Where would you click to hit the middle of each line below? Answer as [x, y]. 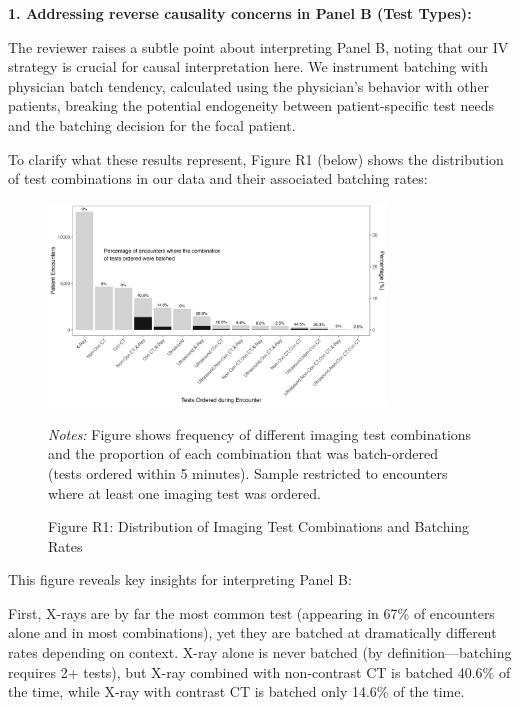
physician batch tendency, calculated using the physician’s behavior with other [249, 85]
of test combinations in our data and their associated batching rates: [218, 178]
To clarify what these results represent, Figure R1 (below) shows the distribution [256, 158]
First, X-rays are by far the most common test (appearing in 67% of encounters [251, 612]
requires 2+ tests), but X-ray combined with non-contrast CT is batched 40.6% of [259, 671]
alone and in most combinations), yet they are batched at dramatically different [252, 632]
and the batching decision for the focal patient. [152, 124]
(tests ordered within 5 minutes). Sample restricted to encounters [248, 472]
